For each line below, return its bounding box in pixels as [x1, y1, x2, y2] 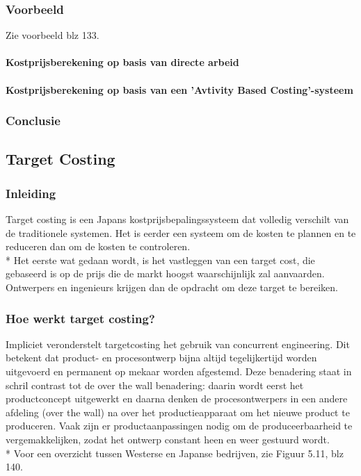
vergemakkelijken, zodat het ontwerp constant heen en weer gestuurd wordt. [6, 432, 330, 446]
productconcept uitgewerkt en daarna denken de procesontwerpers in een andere [6, 391, 348, 406]
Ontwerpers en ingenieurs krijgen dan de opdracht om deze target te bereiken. [6, 280, 338, 294]
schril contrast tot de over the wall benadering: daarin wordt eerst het [6, 377, 304, 392]
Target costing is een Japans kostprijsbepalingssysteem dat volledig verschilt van [6, 212, 349, 227]
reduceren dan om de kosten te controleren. [6, 239, 191, 254]
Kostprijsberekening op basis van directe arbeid [6, 55, 239, 69]
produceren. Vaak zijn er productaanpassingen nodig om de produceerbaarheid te [6, 418, 353, 433]
